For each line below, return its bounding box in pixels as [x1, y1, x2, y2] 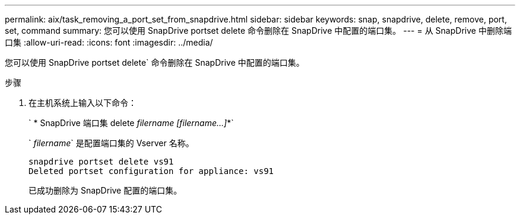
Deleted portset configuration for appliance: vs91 [28, 166, 274, 176]
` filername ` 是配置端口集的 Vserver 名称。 [28, 138, 194, 148]
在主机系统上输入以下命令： [28, 98, 137, 108]
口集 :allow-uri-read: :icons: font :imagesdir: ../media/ [5, 37, 213, 47]
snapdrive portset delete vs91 [28, 157, 174, 166]
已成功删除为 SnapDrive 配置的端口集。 [28, 185, 182, 195]
